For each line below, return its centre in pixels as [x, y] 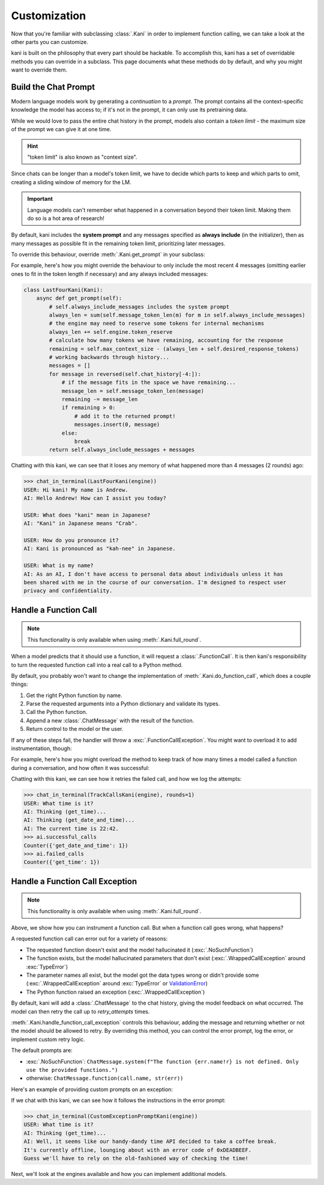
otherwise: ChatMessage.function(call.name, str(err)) [105, 1078]
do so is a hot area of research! [66, 218]
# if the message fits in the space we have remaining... [149, 383]
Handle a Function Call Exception [74, 881]
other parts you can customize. [49, 42]
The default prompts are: [42, 1050]
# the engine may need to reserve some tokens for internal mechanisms [157, 324]
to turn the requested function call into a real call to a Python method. [97, 665]
